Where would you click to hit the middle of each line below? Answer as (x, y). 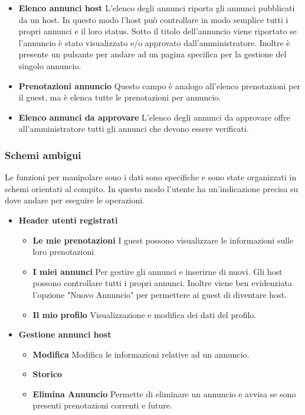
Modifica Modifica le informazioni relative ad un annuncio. (141, 354)
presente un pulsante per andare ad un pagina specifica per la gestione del (152, 54)
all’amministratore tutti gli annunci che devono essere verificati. (134, 129)
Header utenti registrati (68, 220)
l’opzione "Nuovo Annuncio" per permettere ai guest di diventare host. (160, 294)
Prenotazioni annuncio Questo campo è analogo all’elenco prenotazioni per (159, 85)
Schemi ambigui (43, 155)
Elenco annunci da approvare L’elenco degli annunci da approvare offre (154, 117)
